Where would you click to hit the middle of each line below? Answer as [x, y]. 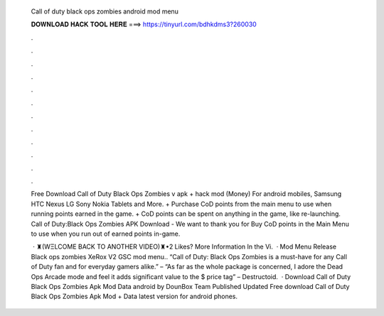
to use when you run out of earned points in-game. [106, 234]
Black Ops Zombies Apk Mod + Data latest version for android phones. [134, 296]
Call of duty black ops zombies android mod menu [105, 11]
